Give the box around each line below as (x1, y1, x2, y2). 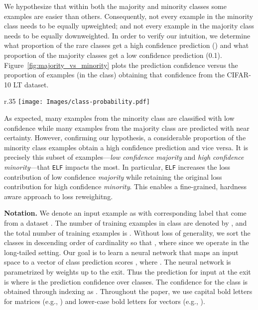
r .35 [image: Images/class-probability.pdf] (4, 96, 150, 106)
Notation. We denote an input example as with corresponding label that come (4, 208, 247, 218)
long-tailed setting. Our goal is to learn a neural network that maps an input (4, 247, 239, 257)
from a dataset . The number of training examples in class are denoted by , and (4, 218, 247, 228)
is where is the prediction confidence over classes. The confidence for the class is (4, 276, 248, 287)
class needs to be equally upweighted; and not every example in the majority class (4, 20, 255, 31)
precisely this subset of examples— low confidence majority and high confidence (4, 152, 244, 162)
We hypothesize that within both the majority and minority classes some (4, 1, 227, 11)
